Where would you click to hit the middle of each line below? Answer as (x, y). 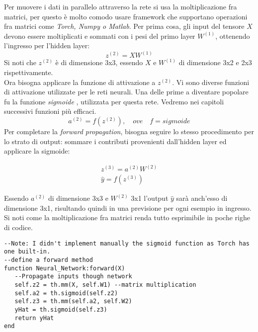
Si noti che (20, 62)
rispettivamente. (29, 72)
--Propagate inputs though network (73, 277)
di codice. (18, 227)
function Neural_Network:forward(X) (65, 268)
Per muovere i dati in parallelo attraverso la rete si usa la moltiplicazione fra (121, 6)
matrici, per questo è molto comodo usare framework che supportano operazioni (126, 16)
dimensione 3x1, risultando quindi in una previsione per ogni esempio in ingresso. (128, 207)
